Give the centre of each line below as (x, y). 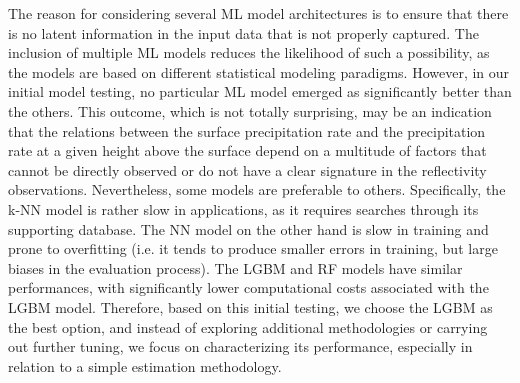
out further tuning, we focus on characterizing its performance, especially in (240, 346)
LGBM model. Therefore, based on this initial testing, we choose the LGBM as (250, 306)
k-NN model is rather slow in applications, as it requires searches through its (243, 208)
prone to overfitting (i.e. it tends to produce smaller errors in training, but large (253, 248)
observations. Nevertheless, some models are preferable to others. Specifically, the (257, 189)
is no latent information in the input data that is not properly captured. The (243, 32)
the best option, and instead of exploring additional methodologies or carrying (248, 326)
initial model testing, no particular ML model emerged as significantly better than (260, 91)
